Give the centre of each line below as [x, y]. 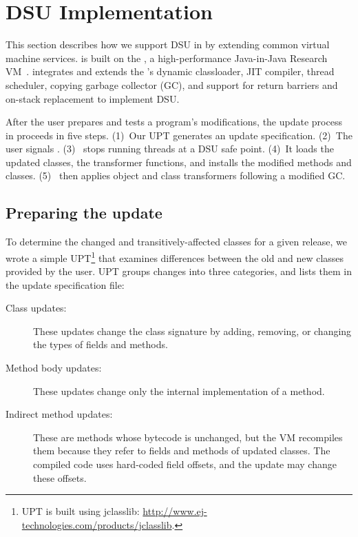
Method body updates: [54, 368]
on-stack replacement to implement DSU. [93, 98]
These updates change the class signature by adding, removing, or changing [192, 331]
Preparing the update [84, 213]
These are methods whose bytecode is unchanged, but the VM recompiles [188, 437]
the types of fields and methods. [101, 344]
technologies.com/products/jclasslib [97, 524]
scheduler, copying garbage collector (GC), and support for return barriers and [172, 84]
